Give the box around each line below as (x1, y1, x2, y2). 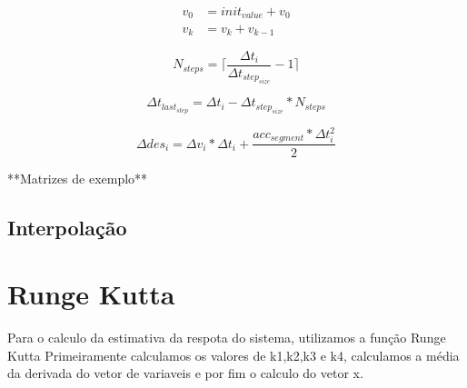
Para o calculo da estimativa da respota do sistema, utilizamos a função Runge (7, 328, 446, 347)
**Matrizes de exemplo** (7, 168, 148, 187)
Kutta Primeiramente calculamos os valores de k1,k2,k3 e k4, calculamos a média (7, 345, 460, 364)
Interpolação (7, 213, 127, 241)
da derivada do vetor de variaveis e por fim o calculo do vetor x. (7, 363, 363, 383)
